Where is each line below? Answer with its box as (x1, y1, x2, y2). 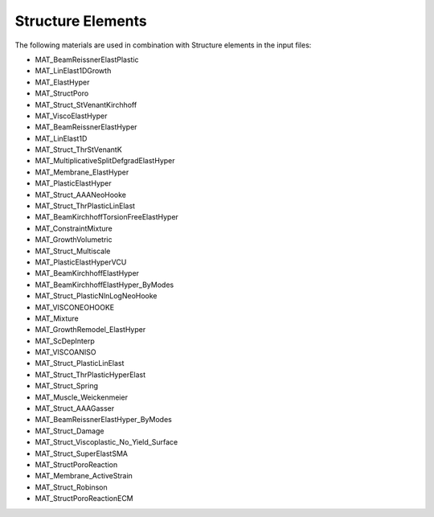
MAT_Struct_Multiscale (35, 246, 111, 256)
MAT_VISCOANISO (35, 347, 96, 357)
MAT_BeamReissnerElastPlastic (35, 55, 140, 64)
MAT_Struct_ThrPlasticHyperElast (35, 370, 146, 380)
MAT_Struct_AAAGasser (35, 404, 115, 413)
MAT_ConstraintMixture (35, 224, 113, 233)
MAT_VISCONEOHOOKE (35, 302, 115, 312)
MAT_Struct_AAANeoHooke (35, 190, 127, 199)
